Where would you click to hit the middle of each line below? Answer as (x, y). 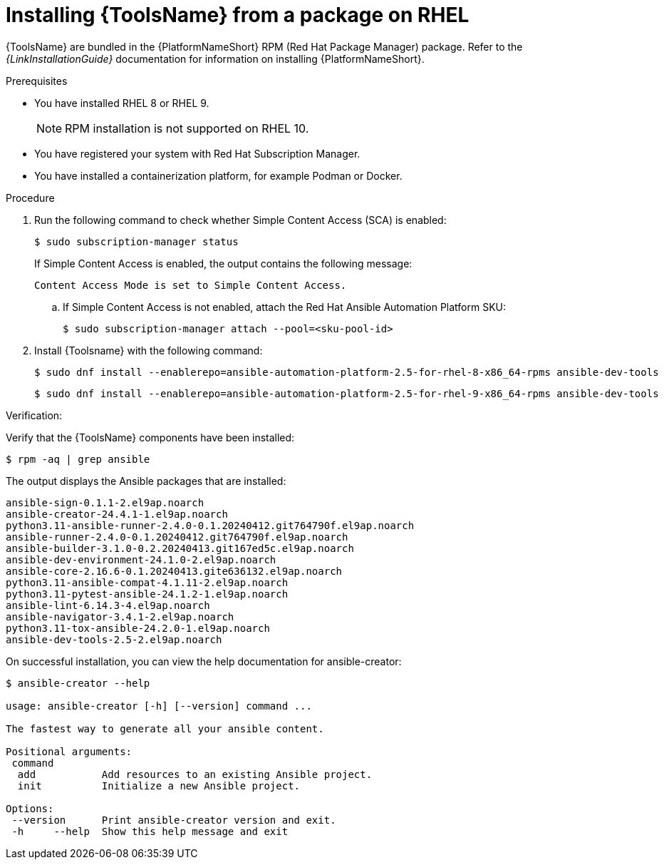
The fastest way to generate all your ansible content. (165, 728)
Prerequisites (37, 81)
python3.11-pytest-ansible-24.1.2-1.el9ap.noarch (147, 594)
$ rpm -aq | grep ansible (78, 459)
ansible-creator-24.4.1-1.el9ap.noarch (117, 514)
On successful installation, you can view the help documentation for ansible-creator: (204, 661)
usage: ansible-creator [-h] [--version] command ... (159, 706)
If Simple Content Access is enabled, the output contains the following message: (223, 263)
